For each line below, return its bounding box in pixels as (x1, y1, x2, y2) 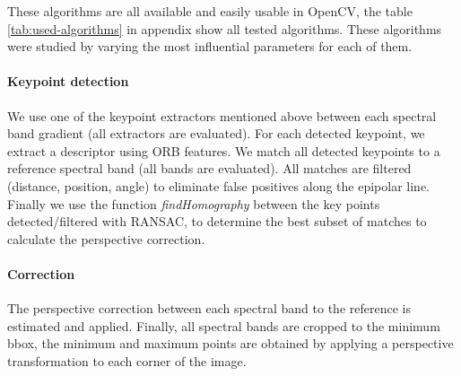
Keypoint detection (7, 72, 129, 91)
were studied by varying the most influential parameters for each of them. (7, 37, 413, 56)
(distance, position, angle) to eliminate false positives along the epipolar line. (7, 176, 431, 195)
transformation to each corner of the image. (7, 351, 247, 370)
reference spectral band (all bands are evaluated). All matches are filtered (7, 159, 412, 178)
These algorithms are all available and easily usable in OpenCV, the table (7, 2, 413, 20)
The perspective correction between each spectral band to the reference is (7, 299, 411, 318)
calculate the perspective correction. (7, 229, 205, 248)
